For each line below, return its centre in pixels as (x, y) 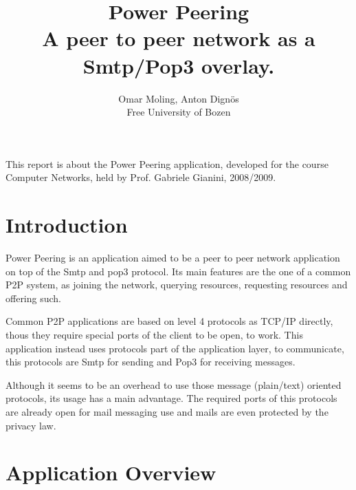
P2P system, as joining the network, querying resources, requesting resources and (177, 285)
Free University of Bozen (179, 112)
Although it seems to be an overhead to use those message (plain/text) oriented (174, 384)
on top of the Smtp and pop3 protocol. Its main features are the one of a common (178, 271)
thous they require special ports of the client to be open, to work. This (154, 334)
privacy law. (31, 425)
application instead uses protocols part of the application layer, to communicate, (175, 348)
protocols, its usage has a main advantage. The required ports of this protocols (171, 398)
